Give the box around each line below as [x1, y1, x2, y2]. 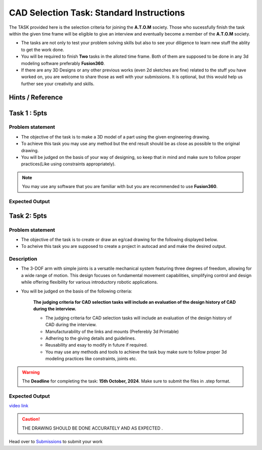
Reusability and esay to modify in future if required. [45, 342, 148, 348]
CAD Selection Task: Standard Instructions [9, 7, 185, 18]
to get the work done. [21, 47, 65, 52]
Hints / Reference [9, 93, 63, 102]
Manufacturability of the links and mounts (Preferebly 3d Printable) [45, 329, 179, 334]
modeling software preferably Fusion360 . [21, 60, 105, 66]
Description [9, 256, 37, 262]
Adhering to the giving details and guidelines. [45, 335, 136, 341]
